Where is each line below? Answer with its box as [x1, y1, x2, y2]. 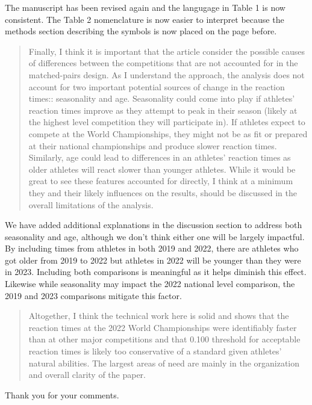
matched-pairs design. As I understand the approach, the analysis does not [28, 68, 305, 81]
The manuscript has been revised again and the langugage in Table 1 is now [5, 1, 285, 13]
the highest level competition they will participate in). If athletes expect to [28, 116, 305, 128]
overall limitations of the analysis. [28, 198, 154, 211]
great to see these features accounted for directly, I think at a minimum [28, 175, 293, 187]
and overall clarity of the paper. [28, 368, 146, 381]
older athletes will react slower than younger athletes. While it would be [28, 162, 296, 175]
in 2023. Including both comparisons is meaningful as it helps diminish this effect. [5, 265, 307, 278]
